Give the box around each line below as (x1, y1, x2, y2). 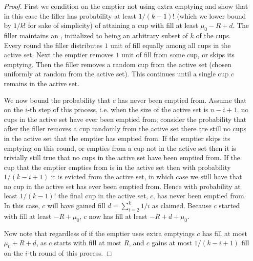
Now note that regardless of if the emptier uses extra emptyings (4, 228, 195, 238)
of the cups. (196, 30, 231, 40)
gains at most (151, 237, 192, 248)
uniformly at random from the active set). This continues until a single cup (4, 69, 229, 79)
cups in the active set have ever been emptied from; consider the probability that (4, 114, 247, 124)
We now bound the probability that (4, 95, 110, 105)
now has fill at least (89, 211, 148, 221)
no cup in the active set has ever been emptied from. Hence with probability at (4, 181, 241, 191)
